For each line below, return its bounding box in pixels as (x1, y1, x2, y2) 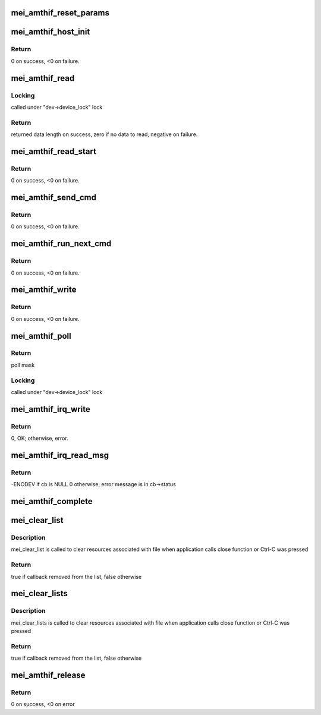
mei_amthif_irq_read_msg (11, 450, 109, 460)
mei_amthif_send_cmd (11, 193, 97, 203)
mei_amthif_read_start (11, 146, 96, 156)
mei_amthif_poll (11, 330, 71, 341)
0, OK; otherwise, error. (11, 434, 68, 442)
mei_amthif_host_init (11, 27, 90, 37)
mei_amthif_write (11, 285, 77, 295)
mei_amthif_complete (11, 496, 93, 506)
